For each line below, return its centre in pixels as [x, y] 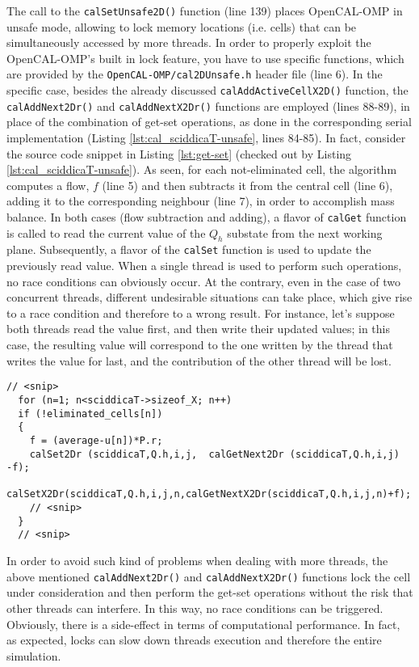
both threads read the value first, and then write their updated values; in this [198, 329]
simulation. [34, 655]
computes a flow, [48, 185]
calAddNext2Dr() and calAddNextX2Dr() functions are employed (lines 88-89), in [208, 106]
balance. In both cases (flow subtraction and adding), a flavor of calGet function [207, 216]
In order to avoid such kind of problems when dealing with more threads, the [197, 561]
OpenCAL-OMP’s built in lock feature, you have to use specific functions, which [205, 58]
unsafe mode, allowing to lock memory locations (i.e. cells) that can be [182, 26]
